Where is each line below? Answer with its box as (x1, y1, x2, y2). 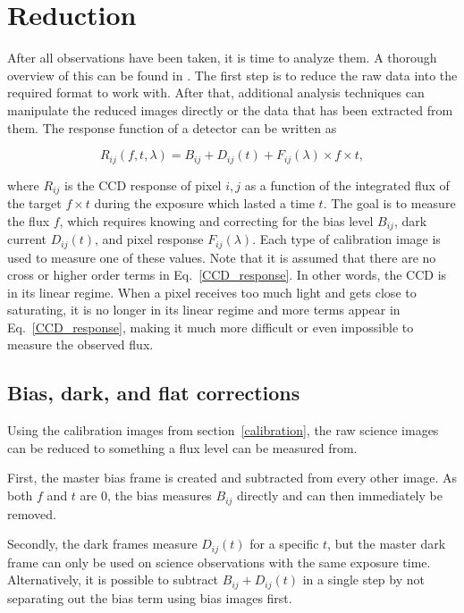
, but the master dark (327, 534, 446, 553)
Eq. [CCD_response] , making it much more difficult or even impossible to (7, 317, 414, 336)
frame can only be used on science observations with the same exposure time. (7, 552, 431, 571)
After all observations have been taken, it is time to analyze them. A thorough (7, 48, 437, 67)
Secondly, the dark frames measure (7, 534, 198, 553)
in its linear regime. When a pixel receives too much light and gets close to (7, 282, 417, 301)
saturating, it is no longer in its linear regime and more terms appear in (7, 300, 401, 319)
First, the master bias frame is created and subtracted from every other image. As (7, 468, 457, 487)
